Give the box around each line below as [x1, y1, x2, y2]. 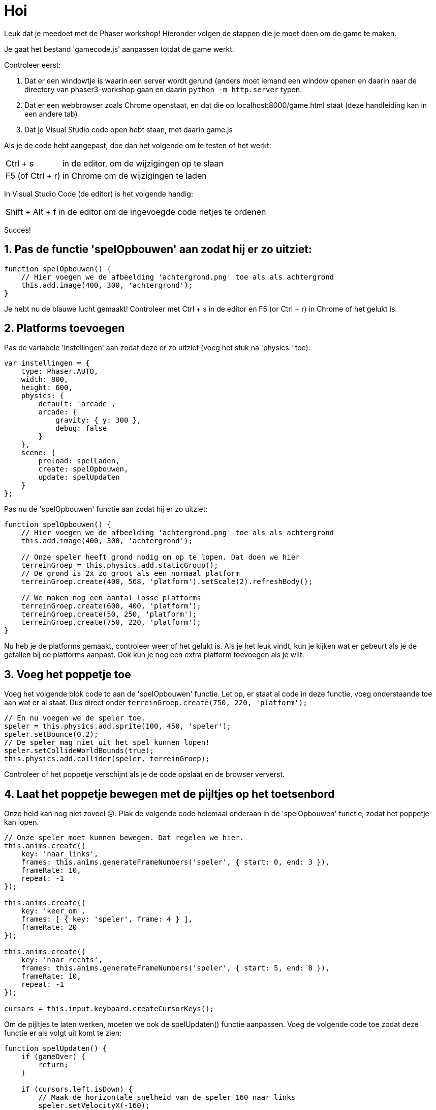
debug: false [55, 424, 107, 433]
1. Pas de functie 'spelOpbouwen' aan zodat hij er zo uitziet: [4, 243, 312, 256]
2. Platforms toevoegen [4, 322, 125, 335]
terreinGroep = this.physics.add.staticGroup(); [21, 561, 219, 570]
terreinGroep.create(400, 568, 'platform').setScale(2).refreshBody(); [21, 577, 313, 586]
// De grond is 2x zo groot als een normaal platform [21, 569, 240, 578]
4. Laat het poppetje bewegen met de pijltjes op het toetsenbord [4, 787, 335, 800]
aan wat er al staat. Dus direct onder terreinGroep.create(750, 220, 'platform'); [4, 698, 307, 707]
